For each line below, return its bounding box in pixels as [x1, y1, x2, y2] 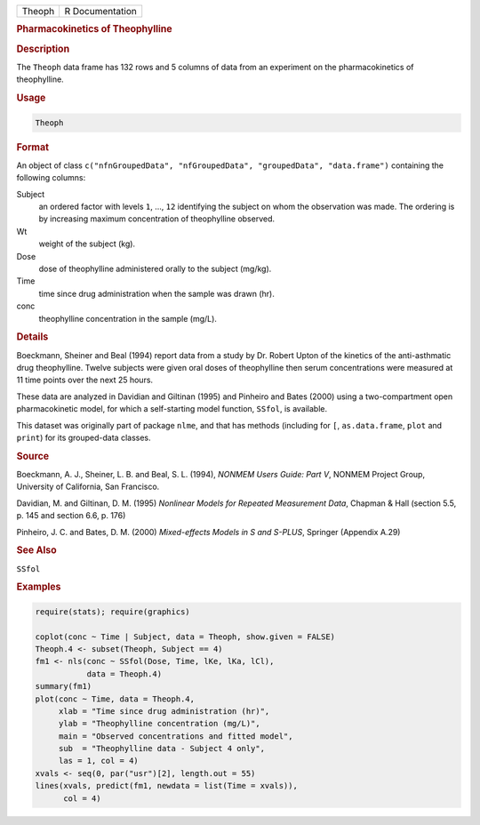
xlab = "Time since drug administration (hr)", [58, 706, 270, 716]
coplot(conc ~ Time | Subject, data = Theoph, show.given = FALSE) [35, 631, 336, 642]
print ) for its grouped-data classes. [16, 432, 151, 443]
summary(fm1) [35, 681, 92, 692]
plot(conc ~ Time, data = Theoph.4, [35, 693, 196, 704]
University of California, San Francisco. [16, 481, 160, 493]
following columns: [16, 172, 86, 183]
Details [16, 331, 49, 343]
